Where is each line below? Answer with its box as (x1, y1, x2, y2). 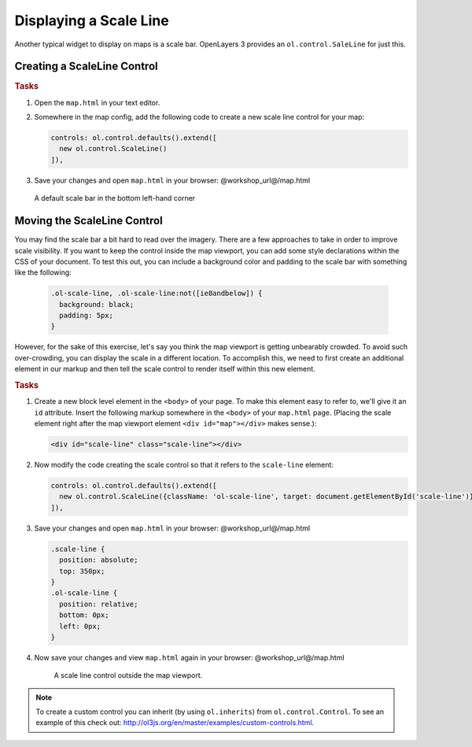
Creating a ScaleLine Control (14, 60, 158, 73)
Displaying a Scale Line (14, 12, 169, 29)
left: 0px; (59, 622, 101, 631)
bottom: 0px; (59, 611, 109, 619)
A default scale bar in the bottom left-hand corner (34, 194, 196, 203)
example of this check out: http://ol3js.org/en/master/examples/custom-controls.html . (35, 718, 315, 727)
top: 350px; (59, 567, 105, 575)
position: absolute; (59, 556, 138, 564)
